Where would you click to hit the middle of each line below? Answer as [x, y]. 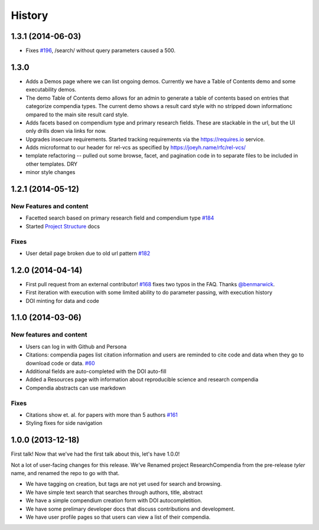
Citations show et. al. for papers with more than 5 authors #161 [102, 415]
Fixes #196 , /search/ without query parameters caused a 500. [101, 51]
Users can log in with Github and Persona [76, 346]
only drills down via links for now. [66, 131]
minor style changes [51, 172]
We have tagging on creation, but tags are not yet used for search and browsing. [124, 484]
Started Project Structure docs [63, 226]
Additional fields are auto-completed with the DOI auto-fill [96, 371]
